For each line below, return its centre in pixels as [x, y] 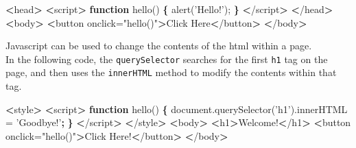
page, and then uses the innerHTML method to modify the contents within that [171, 72]
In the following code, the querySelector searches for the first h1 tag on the [167, 59]
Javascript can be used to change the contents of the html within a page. [159, 46]
